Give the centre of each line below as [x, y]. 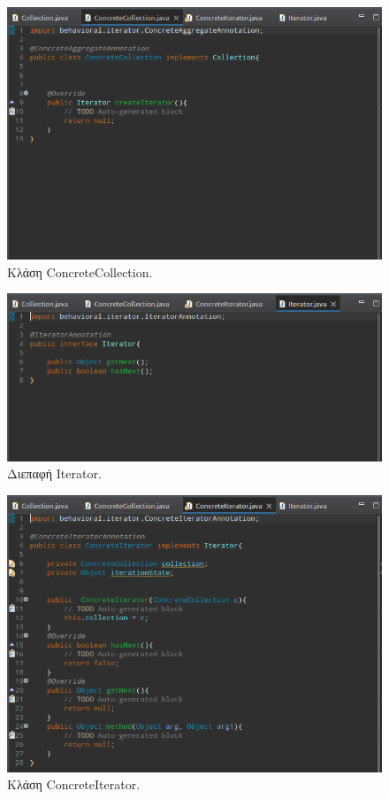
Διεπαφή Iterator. [54, 473]
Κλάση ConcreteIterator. [74, 784]
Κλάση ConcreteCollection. [80, 272]
